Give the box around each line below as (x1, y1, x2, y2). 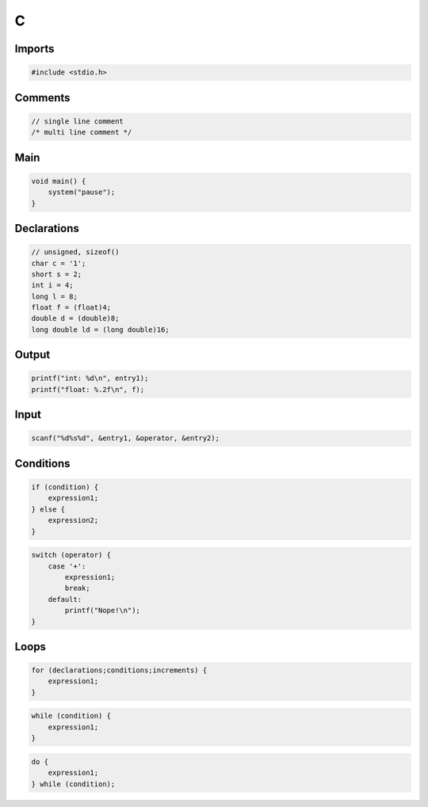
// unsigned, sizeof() (31, 248, 120, 257)
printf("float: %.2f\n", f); (31, 385, 145, 394)
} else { (31, 504, 66, 514)
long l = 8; (31, 291, 78, 301)
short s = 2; (31, 269, 82, 279)
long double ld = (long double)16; (31, 325, 170, 334)
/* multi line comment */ (31, 128, 132, 137)
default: (48, 595, 82, 603)
